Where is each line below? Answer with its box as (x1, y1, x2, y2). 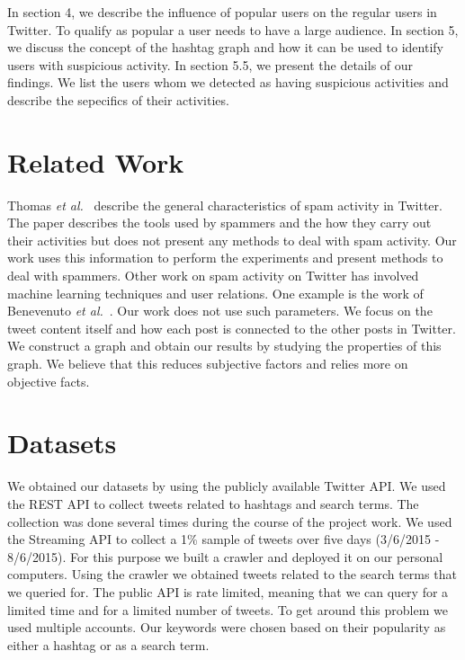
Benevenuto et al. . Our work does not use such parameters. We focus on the (7, 301, 433, 320)
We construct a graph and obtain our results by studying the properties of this (7, 336, 442, 355)
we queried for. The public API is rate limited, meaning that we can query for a (7, 582, 449, 601)
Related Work (7, 143, 184, 180)
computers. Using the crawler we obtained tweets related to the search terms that (7, 565, 457, 584)
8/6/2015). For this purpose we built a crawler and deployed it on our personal (7, 547, 443, 566)
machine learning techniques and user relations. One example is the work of (7, 283, 424, 302)
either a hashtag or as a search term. (7, 635, 210, 654)
